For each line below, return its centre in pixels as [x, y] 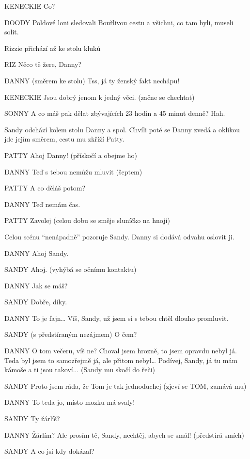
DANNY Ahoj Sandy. [37, 253]
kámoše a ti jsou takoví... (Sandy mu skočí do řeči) [80, 370]
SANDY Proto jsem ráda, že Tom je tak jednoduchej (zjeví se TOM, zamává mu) [125, 386]
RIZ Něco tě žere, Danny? [43, 64]
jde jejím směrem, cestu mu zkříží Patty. [64, 139]
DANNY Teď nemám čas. [42, 204]
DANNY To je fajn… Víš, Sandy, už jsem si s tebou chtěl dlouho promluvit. [117, 318]
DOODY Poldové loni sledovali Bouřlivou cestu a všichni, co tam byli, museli [119, 22]
